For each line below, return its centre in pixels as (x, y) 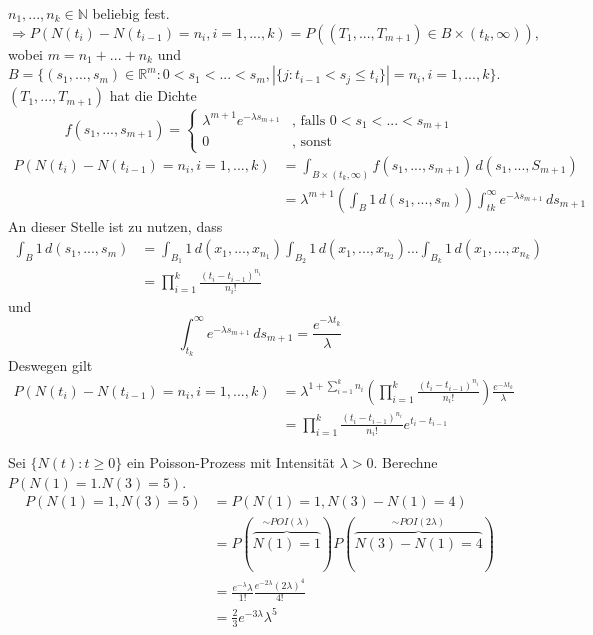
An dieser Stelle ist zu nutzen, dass (115, 225)
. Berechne (405, 462)
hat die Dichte (153, 95)
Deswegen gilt (50, 365)
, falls (309, 120)
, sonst (312, 142)
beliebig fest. (131, 13)
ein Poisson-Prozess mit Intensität (231, 462)
